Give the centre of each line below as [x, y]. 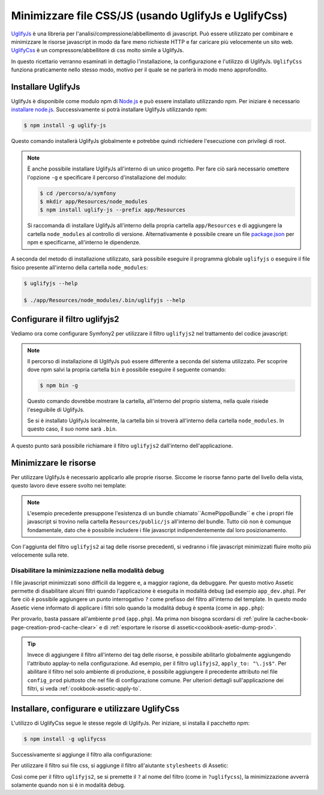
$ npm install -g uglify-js [65, 125]
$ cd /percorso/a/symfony [78, 193]
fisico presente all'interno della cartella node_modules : [79, 267]
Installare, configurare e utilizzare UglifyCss [95, 709]
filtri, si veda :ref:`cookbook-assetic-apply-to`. [84, 688]
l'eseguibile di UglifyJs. [56, 410]
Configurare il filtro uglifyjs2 [65, 319]
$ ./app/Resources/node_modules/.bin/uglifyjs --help [104, 300]
